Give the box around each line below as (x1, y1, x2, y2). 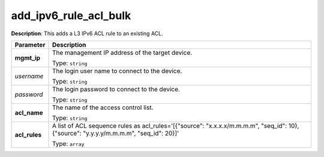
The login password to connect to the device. (52, 85, 180, 93)
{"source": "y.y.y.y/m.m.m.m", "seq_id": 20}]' (52, 129, 179, 137)
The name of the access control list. (52, 103, 154, 112)
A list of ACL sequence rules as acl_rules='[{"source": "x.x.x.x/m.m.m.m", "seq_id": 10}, (52, 121, 299, 130)
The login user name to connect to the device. (52, 66, 182, 75)
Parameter (14, 41, 46, 49)
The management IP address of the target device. (52, 48, 193, 57)
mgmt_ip (14, 54, 41, 62)
